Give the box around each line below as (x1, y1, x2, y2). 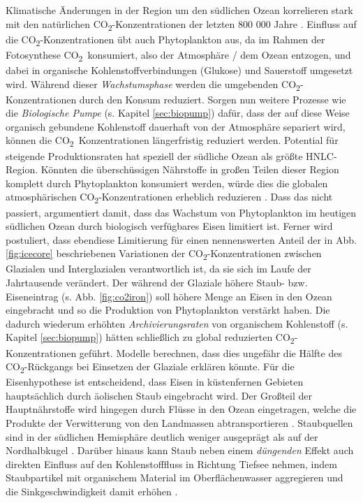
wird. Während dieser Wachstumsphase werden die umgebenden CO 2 (6, 76, 300, 93)
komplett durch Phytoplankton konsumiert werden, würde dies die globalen (6, 175, 328, 190)
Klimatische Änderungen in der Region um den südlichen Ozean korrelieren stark (6, 3, 353, 17)
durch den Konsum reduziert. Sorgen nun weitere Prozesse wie (79, 92, 346, 106)
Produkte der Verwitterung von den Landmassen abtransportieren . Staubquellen (6, 416, 353, 430)
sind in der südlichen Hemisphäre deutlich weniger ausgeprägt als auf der (6, 429, 318, 444)
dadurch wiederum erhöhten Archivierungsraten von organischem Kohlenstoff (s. (6, 316, 348, 330)
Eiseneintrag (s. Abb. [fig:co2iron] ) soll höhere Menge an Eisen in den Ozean (6, 289, 332, 303)
